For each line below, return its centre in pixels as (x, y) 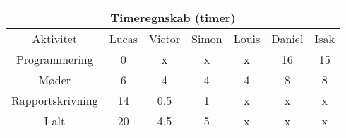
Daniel (287, 39)
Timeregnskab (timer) (173, 17)
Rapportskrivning (55, 100)
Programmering (54, 59)
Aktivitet (55, 39)
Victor (165, 39)
